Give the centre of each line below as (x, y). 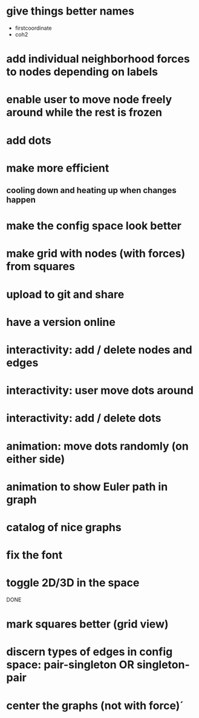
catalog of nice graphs (64, 527)
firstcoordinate (33, 28)
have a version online (61, 322)
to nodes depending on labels (82, 72)
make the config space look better (94, 226)
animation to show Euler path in (87, 486)
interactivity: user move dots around (100, 391)
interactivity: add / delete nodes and (99, 350)
